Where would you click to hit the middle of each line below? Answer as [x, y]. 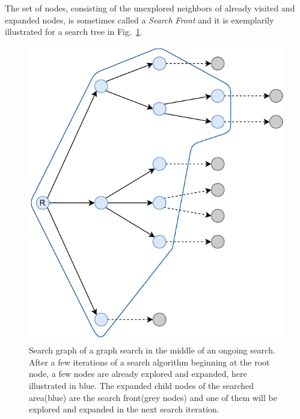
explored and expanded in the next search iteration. [124, 409]
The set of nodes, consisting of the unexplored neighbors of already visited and [150, 8]
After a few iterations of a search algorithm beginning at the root [149, 362]
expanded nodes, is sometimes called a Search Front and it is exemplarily [139, 20]
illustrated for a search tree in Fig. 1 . [74, 32]
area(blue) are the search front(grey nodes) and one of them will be [153, 397]
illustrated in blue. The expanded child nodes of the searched [142, 385]
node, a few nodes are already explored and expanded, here [138, 374]
